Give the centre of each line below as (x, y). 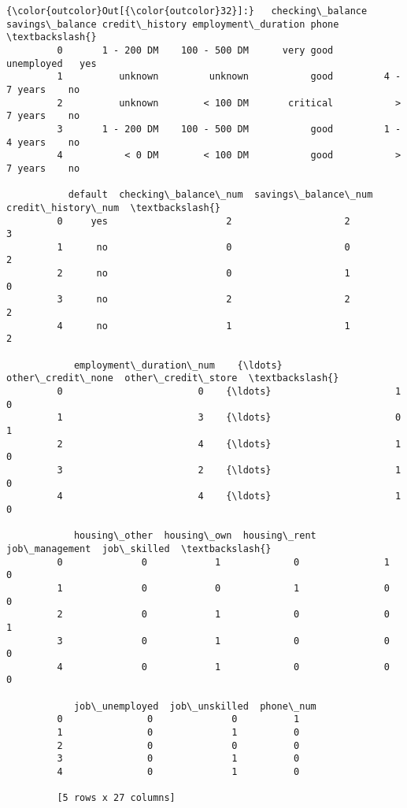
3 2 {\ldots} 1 (229, 470)
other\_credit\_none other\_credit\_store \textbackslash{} (173, 378)
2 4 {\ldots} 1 (229, 444)
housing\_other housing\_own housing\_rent (195, 536)
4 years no (43, 142)
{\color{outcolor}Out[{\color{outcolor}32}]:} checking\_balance (187, 11)
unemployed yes (52, 63)
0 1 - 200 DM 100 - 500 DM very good (195, 50)
